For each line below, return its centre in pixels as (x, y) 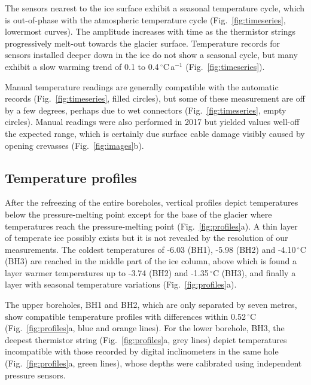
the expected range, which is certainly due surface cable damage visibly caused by (155, 133)
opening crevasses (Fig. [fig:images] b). (74, 145)
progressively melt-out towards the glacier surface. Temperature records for (143, 43)
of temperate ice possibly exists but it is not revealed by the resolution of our (147, 238)
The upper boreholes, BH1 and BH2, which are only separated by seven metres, (151, 305)
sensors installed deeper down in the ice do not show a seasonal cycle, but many (151, 55)
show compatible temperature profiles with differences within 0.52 (125, 316)
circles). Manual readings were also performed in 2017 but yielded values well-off (152, 122)
